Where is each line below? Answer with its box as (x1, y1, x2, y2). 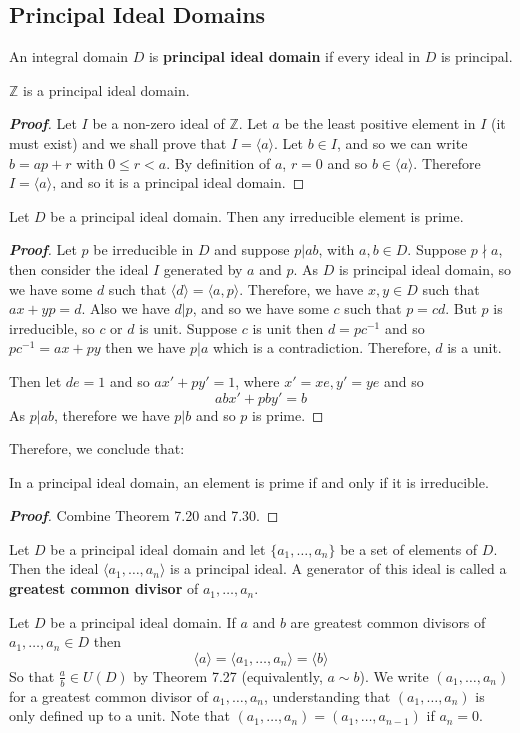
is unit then (252, 317, 324, 338)
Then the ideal (9, 558, 99, 579)
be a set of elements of (340, 538, 478, 559)
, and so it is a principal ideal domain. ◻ (52, 172, 305, 193)
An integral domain (9, 46, 129, 67)
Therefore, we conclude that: (9, 438, 185, 459)
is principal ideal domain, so (338, 258, 512, 279)
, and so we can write (336, 132, 468, 153)
